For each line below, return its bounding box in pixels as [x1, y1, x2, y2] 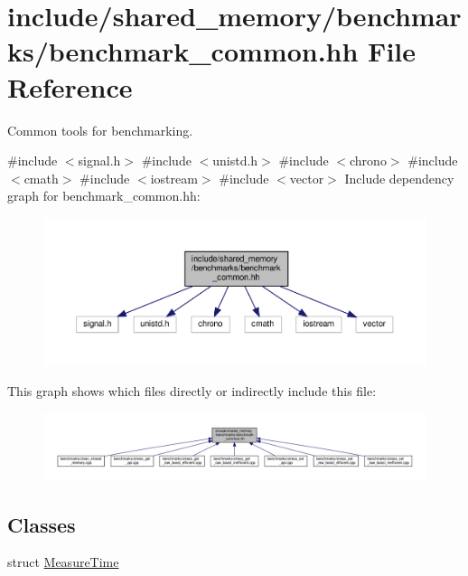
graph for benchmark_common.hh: [7, 186, 201, 205]
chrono [350, 151, 387, 170]
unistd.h [212, 151, 258, 170]
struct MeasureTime [7, 552, 119, 571]
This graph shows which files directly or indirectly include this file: [7, 382, 377, 401]
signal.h [78, 151, 121, 170]
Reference [7, 68, 133, 105]
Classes [7, 510, 76, 538]
